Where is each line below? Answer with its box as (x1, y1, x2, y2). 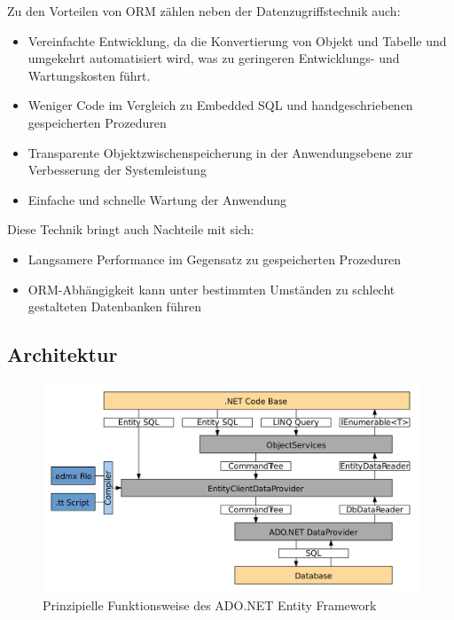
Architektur (7, 341, 118, 368)
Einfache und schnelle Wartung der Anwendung (27, 190, 287, 208)
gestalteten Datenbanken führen (27, 297, 201, 316)
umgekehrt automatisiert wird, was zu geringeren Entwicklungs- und (27, 49, 400, 67)
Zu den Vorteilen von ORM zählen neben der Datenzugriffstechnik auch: (7, 2, 401, 20)
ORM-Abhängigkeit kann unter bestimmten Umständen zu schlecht (27, 279, 395, 298)
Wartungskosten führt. (27, 66, 151, 84)
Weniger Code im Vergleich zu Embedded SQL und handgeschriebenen (27, 96, 413, 114)
